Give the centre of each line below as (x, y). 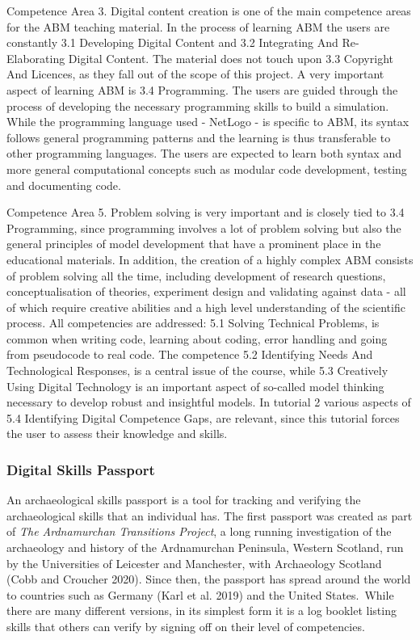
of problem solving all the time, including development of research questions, (196, 275)
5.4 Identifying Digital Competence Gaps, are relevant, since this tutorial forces (203, 417)
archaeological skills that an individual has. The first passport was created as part (210, 515)
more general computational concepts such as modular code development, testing (207, 168)
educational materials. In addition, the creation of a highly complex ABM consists (210, 259)
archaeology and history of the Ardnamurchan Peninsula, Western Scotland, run (205, 547)
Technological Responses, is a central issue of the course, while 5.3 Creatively (197, 371)
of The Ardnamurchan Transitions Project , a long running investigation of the (199, 531)
